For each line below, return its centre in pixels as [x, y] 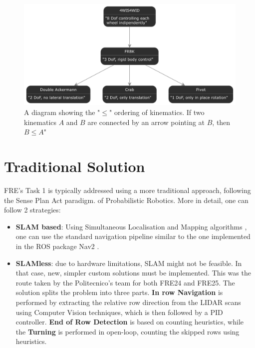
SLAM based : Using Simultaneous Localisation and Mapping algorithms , [131, 226]
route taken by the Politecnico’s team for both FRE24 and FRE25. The [125, 282]
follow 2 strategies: [32, 210]
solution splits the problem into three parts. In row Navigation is [119, 292]
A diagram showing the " [62, 112]
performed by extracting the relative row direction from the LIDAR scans [128, 302]
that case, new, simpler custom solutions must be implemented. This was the [133, 273]
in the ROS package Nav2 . [57, 246]
